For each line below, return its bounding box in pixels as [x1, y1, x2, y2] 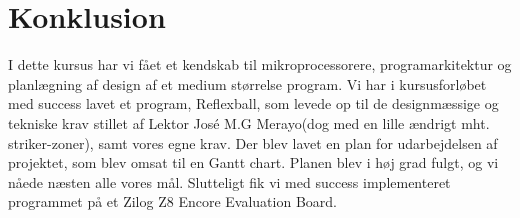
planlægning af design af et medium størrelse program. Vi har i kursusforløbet [8, 73, 487, 94]
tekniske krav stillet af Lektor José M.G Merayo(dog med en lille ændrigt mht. [8, 112, 490, 133]
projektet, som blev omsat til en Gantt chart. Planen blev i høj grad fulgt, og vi [8, 152, 499, 173]
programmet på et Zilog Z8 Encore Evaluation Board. [8, 191, 337, 212]
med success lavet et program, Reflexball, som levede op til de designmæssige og [8, 93, 499, 114]
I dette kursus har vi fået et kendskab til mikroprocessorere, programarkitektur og [8, 54, 512, 75]
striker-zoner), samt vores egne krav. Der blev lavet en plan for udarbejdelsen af [8, 132, 498, 153]
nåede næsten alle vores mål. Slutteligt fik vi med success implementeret [8, 171, 451, 192]
